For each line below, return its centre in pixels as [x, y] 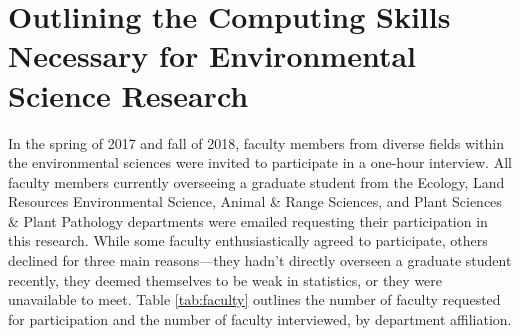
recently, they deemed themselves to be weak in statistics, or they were [225, 279]
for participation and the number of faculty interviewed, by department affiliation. [260, 318]
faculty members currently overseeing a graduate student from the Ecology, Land [256, 181]
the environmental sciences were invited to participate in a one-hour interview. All [260, 162]
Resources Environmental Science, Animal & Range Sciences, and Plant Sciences [255, 201]
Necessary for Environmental [212, 55]
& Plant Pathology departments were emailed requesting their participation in [248, 220]
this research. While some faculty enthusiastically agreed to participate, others [248, 240]
